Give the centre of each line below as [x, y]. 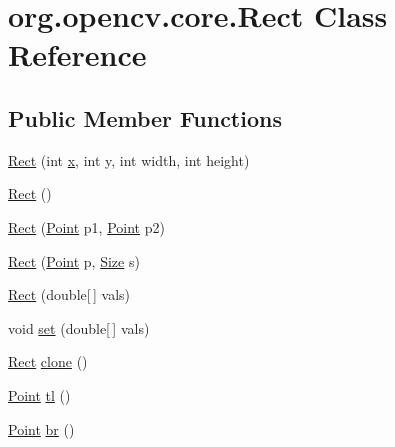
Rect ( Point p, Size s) [74, 260]
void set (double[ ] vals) [79, 327]
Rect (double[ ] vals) [69, 294]
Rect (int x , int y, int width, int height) [129, 159]
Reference [77, 54]
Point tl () [39, 394]
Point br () [41, 428]
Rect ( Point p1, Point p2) [86, 226]
